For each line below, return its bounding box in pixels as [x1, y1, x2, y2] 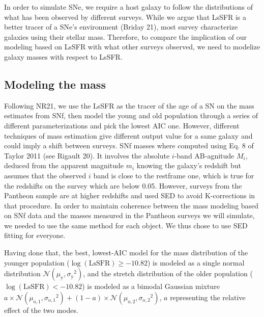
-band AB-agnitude [174, 150, 234, 161]
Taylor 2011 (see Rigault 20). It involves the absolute [4, 150, 170, 161]
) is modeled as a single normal [147, 257, 245, 268]
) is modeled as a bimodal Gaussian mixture [82, 281, 220, 292]
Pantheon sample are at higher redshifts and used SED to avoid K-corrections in [4, 190, 255, 201]
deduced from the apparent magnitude [4, 160, 124, 171]
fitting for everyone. [4, 230, 66, 241]
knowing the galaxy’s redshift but [136, 160, 241, 171]
